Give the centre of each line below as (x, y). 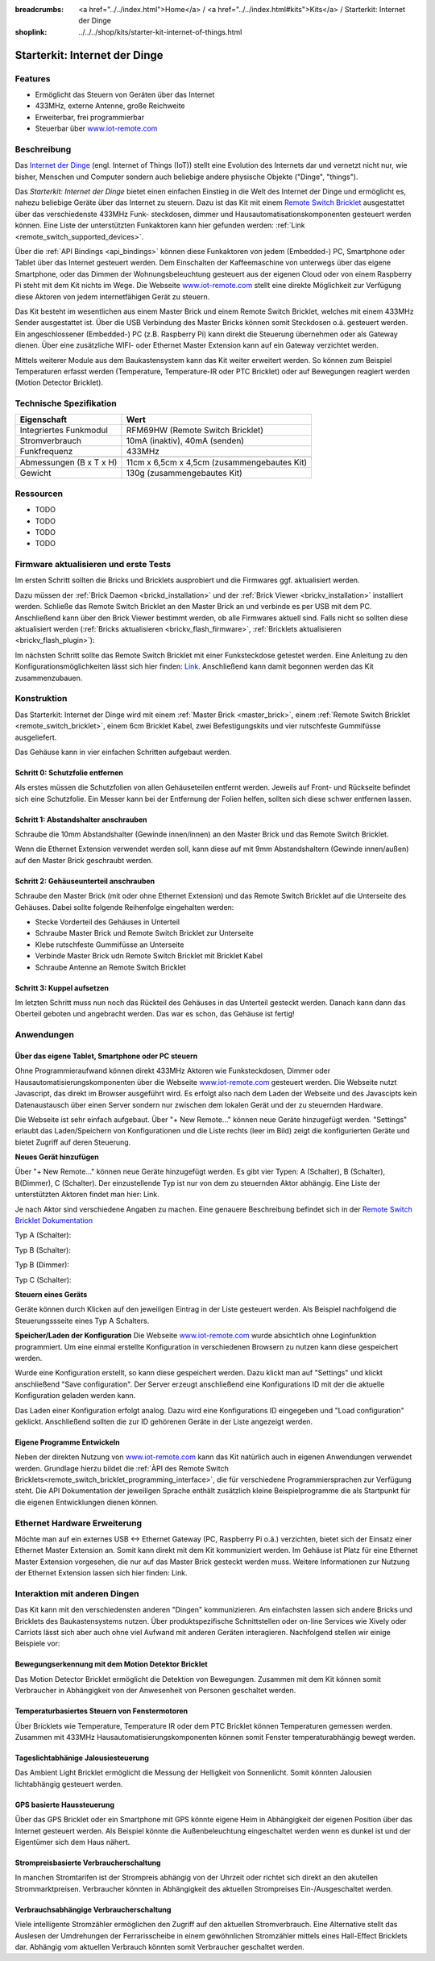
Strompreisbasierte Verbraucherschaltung (88, 1863)
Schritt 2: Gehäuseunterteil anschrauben (85, 881)
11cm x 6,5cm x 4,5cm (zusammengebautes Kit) (217, 462)
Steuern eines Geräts (51, 1294)
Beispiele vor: (37, 1644)
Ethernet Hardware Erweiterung (79, 1523)
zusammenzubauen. (49, 678)
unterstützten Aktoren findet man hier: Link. (87, 1195)
